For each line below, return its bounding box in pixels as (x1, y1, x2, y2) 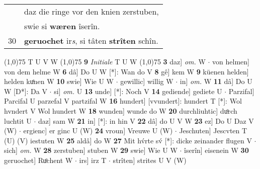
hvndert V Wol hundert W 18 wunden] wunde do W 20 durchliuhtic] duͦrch (4, 105, 237, 116)
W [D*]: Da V (4, 86, 47, 96)
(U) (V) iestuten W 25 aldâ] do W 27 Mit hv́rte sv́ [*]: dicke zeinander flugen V (4, 135, 252, 145)
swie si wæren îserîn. (24, 20, 100, 32)
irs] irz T (79, 154, 107, 165)
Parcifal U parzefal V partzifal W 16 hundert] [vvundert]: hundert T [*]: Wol (4, 96, 242, 106)
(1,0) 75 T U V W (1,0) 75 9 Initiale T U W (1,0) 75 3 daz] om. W (4, 56, 206, 66)
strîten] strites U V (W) (113, 154, 187, 165)
